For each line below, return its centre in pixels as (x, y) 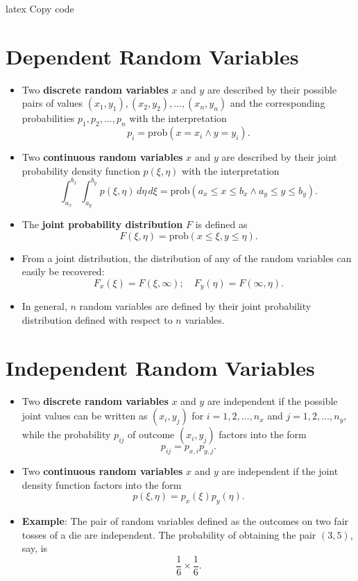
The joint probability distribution (102, 224)
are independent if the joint (280, 470)
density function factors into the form (102, 484)
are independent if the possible (272, 400)
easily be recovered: (63, 271)
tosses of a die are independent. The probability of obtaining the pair (169, 534)
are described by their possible (272, 89)
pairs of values (52, 103)
